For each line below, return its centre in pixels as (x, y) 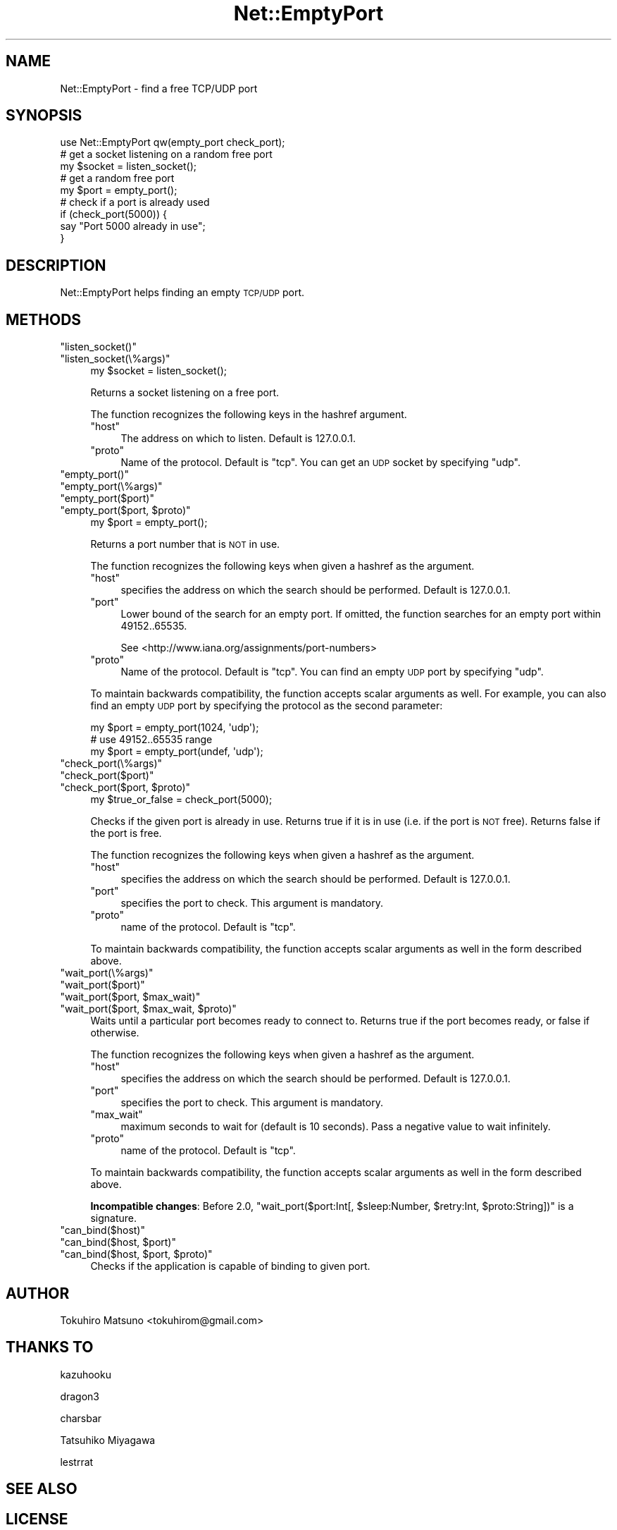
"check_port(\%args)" (111, 764)
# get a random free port (117, 178)
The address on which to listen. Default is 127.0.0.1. (238, 439)
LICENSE (37, 1519)
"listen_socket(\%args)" (115, 359)
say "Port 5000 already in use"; (133, 226)
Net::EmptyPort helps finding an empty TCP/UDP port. (182, 293)
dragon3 (80, 1396)
